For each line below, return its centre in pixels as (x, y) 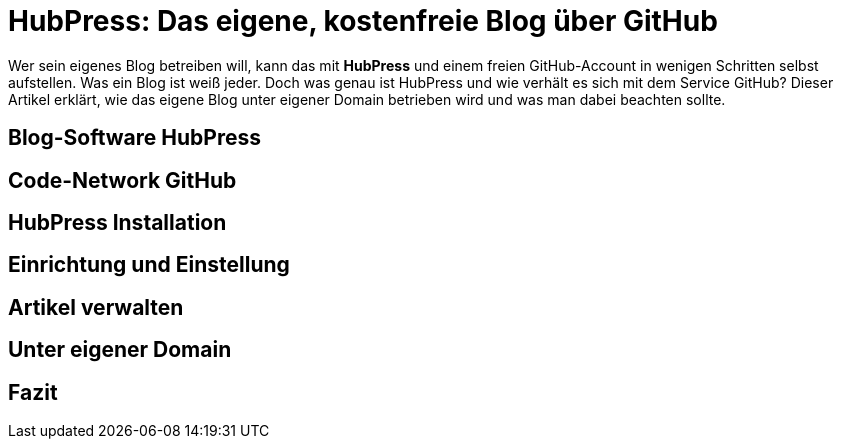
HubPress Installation (117, 223)
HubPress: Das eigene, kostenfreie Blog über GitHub (363, 21)
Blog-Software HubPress (135, 138)
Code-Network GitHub (122, 180)
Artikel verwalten (96, 307)
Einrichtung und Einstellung (149, 265)
